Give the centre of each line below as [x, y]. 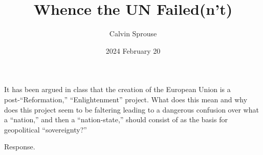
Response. [20, 147]
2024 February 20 [133, 50]
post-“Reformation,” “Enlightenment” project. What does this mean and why [126, 99]
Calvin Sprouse [133, 34]
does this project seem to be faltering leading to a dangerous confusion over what [131, 109]
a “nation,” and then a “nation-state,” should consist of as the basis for [116, 119]
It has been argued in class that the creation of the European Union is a [117, 89]
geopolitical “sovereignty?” [46, 129]
